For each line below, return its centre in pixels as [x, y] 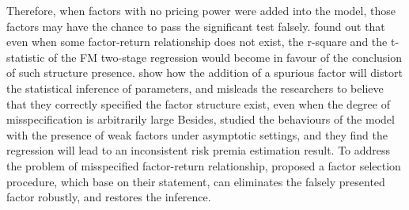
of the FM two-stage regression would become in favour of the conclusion [225, 57]
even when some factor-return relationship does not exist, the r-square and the [197, 42]
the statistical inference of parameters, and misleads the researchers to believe [195, 88]
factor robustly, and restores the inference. [109, 197]
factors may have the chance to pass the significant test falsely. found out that [196, 26]
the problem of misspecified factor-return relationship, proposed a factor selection [204, 165]
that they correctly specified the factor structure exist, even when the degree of [198, 103]
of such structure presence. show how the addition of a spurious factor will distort [204, 73]
